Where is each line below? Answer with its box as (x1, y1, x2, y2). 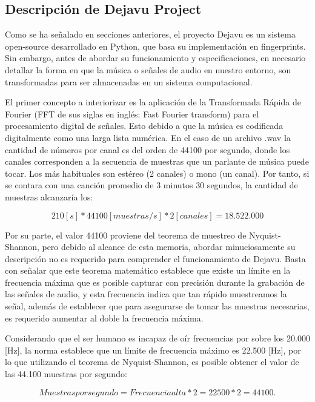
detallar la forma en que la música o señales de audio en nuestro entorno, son (5, 63, 291, 76)
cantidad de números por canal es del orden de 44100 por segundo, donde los (5, 143, 290, 156)
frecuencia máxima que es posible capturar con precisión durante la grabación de (5, 275, 305, 288)
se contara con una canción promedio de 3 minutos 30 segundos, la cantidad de (5, 179, 298, 191)
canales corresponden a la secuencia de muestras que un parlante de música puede (5, 155, 309, 168)
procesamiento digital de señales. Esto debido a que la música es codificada (5, 119, 283, 132)
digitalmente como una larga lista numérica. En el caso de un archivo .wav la (5, 131, 291, 143)
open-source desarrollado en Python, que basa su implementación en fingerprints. (5, 39, 306, 52)
